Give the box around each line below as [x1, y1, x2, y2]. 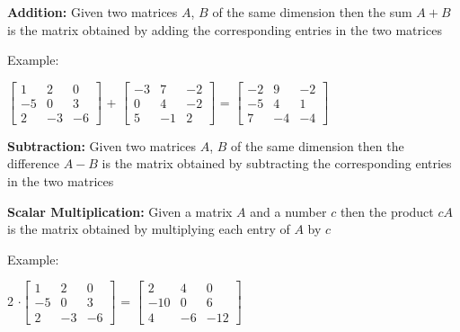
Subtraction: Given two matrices [7, 136, 196, 155]
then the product [340, 202, 434, 220]
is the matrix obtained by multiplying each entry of [7, 220, 290, 238]
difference [7, 154, 59, 173]
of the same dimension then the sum [212, 3, 412, 21]
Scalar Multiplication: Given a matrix [7, 202, 233, 220]
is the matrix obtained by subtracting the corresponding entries [102, 154, 452, 173]
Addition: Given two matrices [7, 3, 178, 21]
